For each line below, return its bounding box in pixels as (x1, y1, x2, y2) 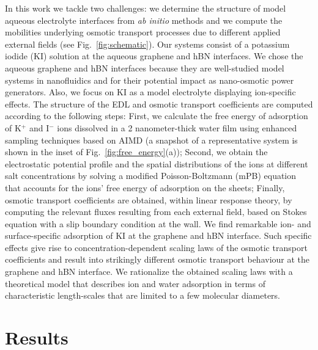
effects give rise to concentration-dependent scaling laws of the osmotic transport (5, 241, 308, 253)
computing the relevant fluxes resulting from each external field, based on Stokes (5, 205, 307, 218)
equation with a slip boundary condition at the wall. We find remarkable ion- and (5, 217, 311, 230)
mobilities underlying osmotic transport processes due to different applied (5, 26, 281, 38)
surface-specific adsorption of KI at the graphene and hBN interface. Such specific (5, 229, 312, 242)
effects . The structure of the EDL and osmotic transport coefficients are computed (5, 97, 313, 110)
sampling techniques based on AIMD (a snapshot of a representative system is (5, 133, 298, 146)
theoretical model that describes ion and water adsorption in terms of (5, 277, 265, 290)
